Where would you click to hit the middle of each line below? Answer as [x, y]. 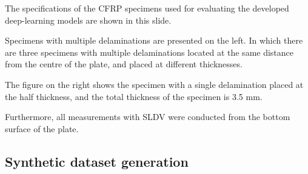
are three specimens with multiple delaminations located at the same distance [149, 52]
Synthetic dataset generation [97, 161]
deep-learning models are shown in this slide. [88, 20]
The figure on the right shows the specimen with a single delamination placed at [154, 84]
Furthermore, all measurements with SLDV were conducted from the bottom [148, 117]
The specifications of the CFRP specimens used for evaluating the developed [147, 8]
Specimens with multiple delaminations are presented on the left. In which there [154, 40]
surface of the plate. [42, 128]
